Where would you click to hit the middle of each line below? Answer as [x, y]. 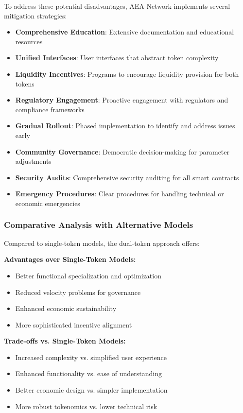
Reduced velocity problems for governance [78, 292]
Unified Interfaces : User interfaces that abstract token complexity [117, 58]
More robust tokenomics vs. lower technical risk [86, 406]
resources [29, 41]
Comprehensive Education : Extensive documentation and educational [125, 32]
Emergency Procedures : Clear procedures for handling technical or [120, 194]
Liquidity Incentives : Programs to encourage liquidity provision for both [127, 74]
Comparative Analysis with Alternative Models [99, 225]
